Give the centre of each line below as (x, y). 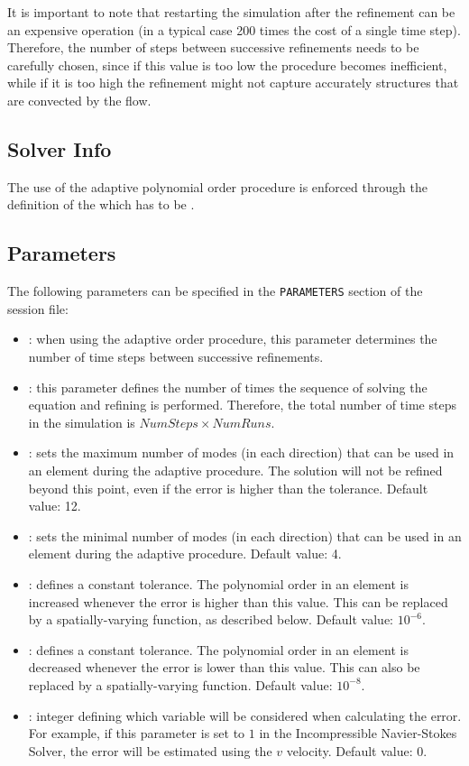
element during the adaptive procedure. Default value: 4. (185, 554)
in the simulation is (82, 422)
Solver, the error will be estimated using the (150, 750)
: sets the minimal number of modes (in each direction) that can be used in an (245, 535)
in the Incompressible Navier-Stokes (358, 733)
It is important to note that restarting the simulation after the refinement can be (231, 12)
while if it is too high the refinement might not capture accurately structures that (233, 83)
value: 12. (55, 506)
